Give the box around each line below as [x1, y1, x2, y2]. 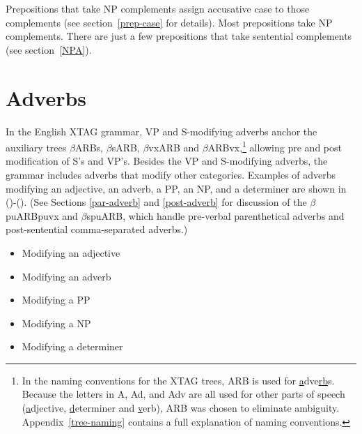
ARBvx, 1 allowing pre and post [207, 138, 342, 154]
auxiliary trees [6, 140, 67, 154]
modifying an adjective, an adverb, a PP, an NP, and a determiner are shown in [6, 181, 347, 195]
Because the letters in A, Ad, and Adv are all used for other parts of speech [22, 387, 345, 401]
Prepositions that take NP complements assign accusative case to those [6, 1, 310, 15]
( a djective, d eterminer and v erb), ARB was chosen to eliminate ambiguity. [22, 401, 340, 415]
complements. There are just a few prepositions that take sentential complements [6, 29, 352, 43]
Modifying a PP [22, 292, 90, 307]
